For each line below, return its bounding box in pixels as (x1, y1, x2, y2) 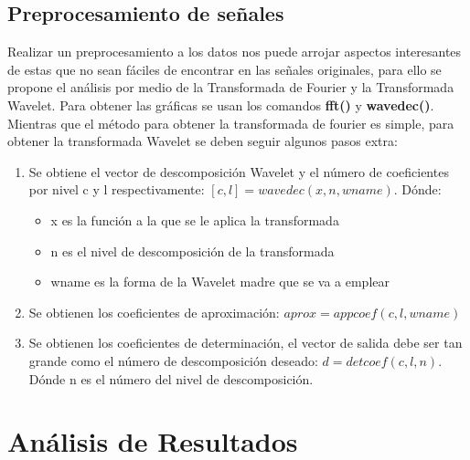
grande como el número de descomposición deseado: (28, 350, 318, 370)
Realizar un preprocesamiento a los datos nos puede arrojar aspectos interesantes (7, 42, 462, 61)
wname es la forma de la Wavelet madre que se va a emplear (50, 272, 390, 291)
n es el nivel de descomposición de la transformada (50, 241, 335, 260)
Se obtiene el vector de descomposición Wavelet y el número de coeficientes (28, 162, 449, 181)
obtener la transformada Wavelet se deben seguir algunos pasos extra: (7, 131, 398, 151)
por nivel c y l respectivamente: (28, 180, 205, 199)
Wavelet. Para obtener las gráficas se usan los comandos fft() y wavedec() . (7, 95, 434, 114)
